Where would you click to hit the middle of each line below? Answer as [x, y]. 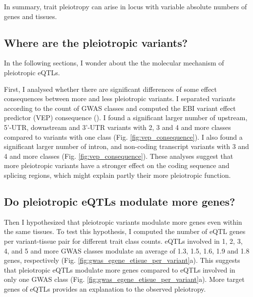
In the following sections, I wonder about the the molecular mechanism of [114, 63]
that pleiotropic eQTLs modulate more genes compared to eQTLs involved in [120, 269]
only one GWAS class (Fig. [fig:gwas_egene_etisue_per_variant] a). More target [124, 279]
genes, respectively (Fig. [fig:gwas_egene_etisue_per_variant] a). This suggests [122, 260]
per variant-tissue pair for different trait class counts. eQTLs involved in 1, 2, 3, [123, 241]
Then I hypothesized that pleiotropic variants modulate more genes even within [123, 222]
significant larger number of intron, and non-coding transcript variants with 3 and [126, 146]
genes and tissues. [31, 16]
